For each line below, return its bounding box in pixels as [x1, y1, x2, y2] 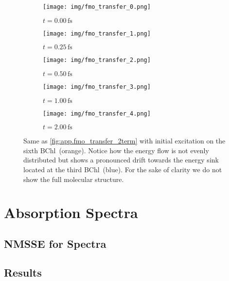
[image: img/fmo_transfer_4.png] [43, 110, 151, 117]
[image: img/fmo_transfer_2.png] [43, 57, 151, 64]
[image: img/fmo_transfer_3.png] [43, 83, 151, 90]
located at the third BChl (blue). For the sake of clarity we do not [23, 164, 222, 175]
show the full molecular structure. [23, 174, 124, 184]
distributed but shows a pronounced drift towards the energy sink [23, 155, 219, 165]
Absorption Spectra [4, 202, 138, 222]
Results [4, 264, 42, 280]
